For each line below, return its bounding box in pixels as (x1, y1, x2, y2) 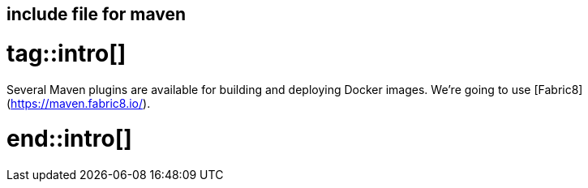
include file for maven (6, 4, 187, 24)
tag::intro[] (6, 39, 127, 67)
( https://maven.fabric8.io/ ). (6, 96, 151, 110)
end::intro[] (6, 125, 132, 153)
